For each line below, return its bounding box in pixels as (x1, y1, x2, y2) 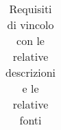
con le (16, 32, 45, 48)
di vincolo (7, 17, 54, 32)
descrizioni (5, 64, 56, 80)
